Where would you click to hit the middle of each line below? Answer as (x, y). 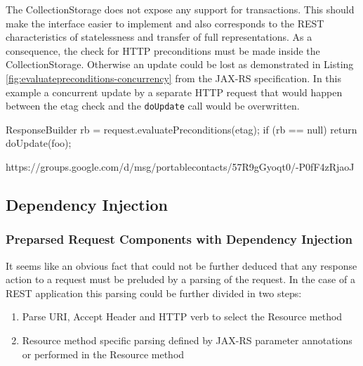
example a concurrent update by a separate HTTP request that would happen (174, 92)
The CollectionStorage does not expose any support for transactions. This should (180, 9)
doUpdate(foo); (39, 143)
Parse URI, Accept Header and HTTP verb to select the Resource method (182, 316)
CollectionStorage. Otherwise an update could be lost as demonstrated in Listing (180, 64)
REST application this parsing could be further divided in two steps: (154, 293)
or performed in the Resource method (103, 354)
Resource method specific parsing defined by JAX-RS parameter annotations (187, 340)
